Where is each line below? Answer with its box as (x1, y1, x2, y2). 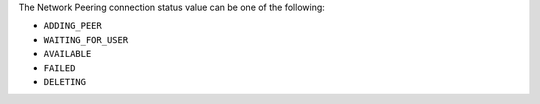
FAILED (43, 62, 76, 74)
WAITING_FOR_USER (43, 34, 129, 45)
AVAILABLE (43, 48, 92, 60)
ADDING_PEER (43, 20, 102, 32)
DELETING (43, 76, 87, 87)
